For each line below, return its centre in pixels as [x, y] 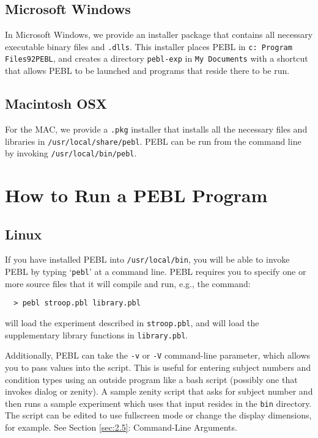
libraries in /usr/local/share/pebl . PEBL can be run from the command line [153, 141]
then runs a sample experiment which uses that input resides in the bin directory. [158, 403]
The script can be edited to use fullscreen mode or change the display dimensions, [158, 415]
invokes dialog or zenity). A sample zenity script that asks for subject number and [159, 391]
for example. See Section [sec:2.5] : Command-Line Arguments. [121, 427]
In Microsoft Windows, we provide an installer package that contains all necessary [159, 35]
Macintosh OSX [56, 104]
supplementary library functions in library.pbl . [97, 334]
